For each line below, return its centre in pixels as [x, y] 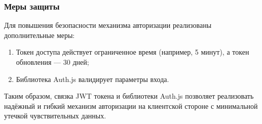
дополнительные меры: [40, 35]
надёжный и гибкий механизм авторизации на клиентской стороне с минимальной [131, 106]
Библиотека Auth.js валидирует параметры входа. [92, 79]
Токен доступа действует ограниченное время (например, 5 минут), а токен [133, 52]
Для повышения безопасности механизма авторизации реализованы [108, 25]
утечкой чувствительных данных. [55, 116]
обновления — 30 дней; [52, 62]
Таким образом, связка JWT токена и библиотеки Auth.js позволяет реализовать [129, 96]
